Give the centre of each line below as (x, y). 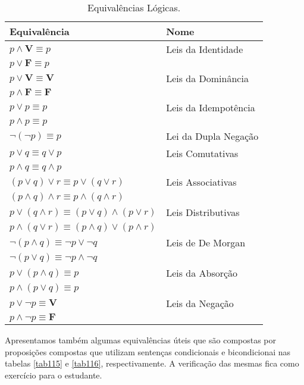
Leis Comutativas (202, 153)
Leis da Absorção (202, 273)
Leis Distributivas (203, 212)
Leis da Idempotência (211, 107)
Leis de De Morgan (206, 242)
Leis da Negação (200, 303)
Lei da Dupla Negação (212, 136)
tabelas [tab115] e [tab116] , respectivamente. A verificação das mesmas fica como (152, 363)
